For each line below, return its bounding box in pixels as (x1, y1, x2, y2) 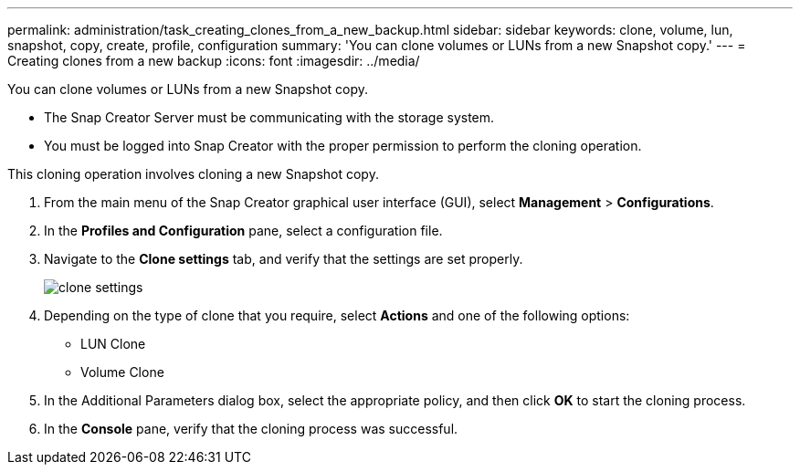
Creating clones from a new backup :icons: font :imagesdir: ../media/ (7, 53, 420, 68)
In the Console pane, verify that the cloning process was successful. (44, 421, 458, 436)
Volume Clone (80, 364, 164, 380)
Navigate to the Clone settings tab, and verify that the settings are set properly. (44, 251, 523, 267)
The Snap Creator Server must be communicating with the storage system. (44, 110, 495, 125)
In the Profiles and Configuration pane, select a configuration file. (44, 223, 443, 238)
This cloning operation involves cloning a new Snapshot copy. (7, 166, 379, 182)
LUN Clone (80, 336, 146, 351)
